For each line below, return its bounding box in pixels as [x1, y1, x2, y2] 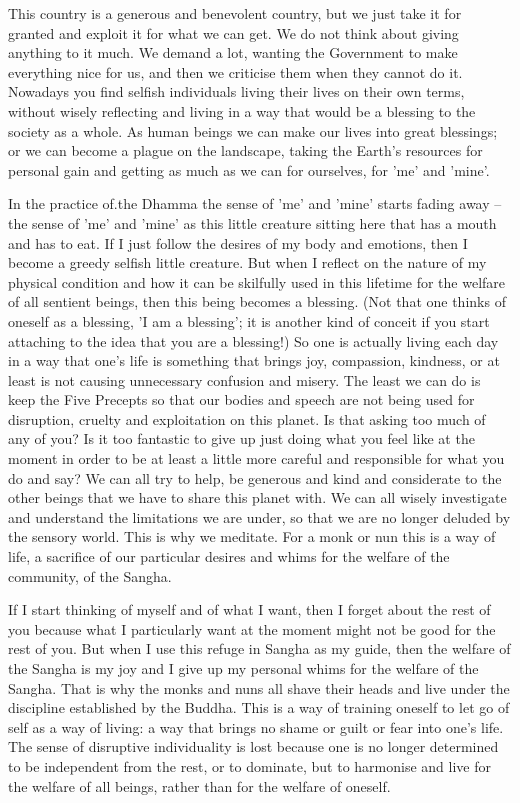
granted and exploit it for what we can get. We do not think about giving [8, 22, 459, 43]
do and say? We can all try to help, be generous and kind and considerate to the [8, 467, 502, 488]
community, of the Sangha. [8, 565, 172, 586]
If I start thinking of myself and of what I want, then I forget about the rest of [8, 599, 491, 620]
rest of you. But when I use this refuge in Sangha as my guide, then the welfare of [8, 638, 511, 659]
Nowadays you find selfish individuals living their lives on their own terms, [8, 81, 465, 102]
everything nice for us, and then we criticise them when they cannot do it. [8, 61, 463, 82]
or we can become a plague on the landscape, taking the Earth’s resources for [8, 140, 483, 161]
